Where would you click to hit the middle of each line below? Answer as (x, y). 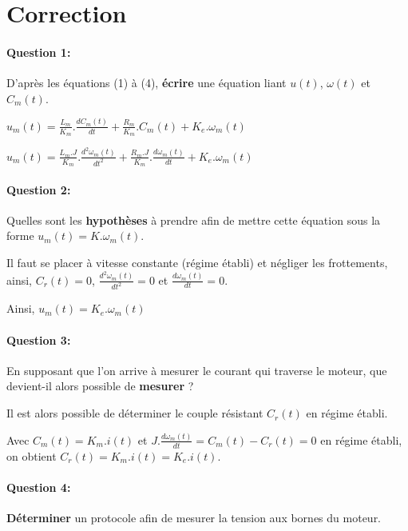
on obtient (32, 455)
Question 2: (39, 189)
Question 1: (39, 52)
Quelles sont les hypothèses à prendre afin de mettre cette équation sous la (194, 220)
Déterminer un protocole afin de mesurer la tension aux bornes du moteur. (194, 518)
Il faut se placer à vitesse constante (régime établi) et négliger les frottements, (197, 263)
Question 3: (39, 339)
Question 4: (39, 487)
